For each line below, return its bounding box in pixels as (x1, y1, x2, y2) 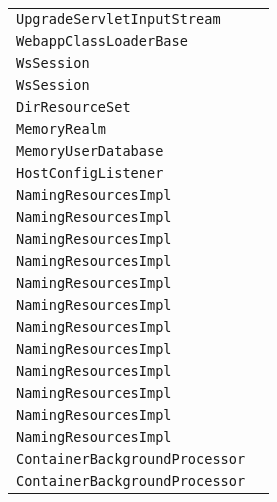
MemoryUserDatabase (16, 143, 164, 159)
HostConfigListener (16, 165, 164, 181)
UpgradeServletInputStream (16, 11, 221, 27)
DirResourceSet (16, 99, 131, 115)
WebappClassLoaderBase (16, 33, 188, 49)
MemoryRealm (16, 121, 107, 137)
